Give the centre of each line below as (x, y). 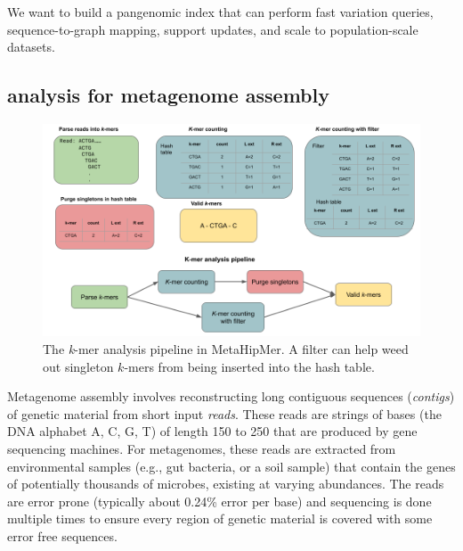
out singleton (78, 366)
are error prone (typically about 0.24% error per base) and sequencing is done (219, 501)
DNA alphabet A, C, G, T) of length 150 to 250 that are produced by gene (212, 431)
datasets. (31, 47)
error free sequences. (62, 536)
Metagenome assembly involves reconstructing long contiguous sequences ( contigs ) (231, 396)
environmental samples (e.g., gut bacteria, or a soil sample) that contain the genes (231, 466)
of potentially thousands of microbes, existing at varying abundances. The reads (226, 484)
